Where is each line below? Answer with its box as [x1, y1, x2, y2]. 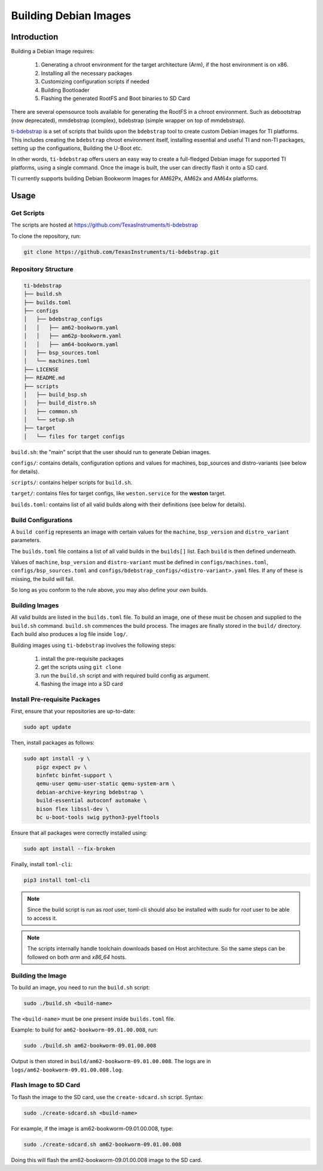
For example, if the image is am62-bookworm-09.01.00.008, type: [11, 1125, 173, 1132]
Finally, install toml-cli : [11, 860, 73, 868]
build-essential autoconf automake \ [36, 797, 147, 804]
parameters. [11, 537, 41, 544]
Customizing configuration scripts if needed [41, 78, 150, 85]
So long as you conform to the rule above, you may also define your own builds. [11, 586, 208, 594]
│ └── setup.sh [23, 416, 75, 423]
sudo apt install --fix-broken [23, 845, 116, 852]
